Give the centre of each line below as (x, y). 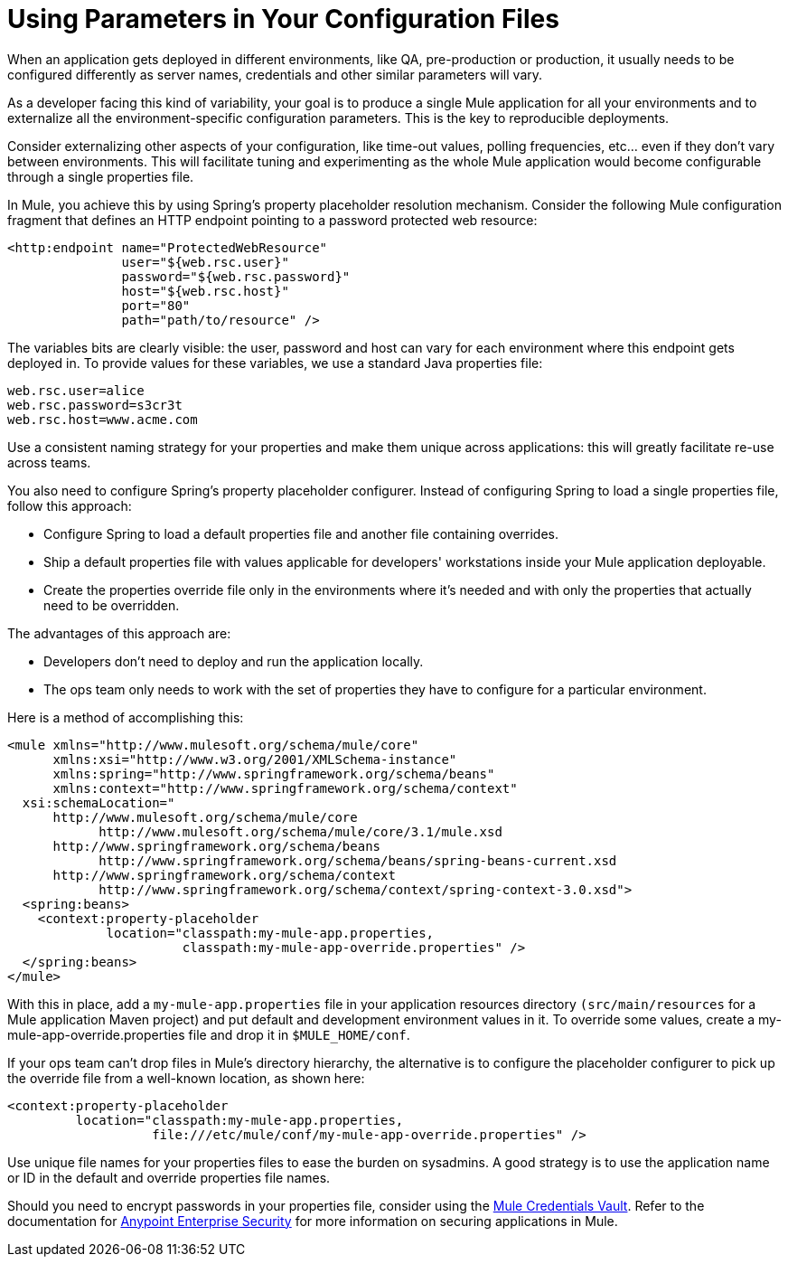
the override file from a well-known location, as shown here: (186, 1078)
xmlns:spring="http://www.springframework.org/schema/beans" (274, 773)
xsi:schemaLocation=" (98, 802)
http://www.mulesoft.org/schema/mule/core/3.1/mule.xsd (300, 831)
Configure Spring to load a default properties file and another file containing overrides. (301, 533)
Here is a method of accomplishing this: (126, 717)
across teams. (49, 462)
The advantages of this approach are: (119, 633)
